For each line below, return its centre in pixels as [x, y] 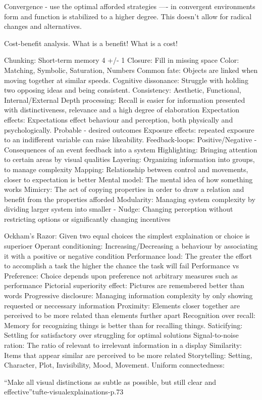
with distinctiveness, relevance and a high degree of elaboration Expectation [122, 110]
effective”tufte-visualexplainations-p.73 [64, 392]
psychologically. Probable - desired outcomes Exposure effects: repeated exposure [129, 129]
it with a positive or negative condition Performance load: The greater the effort [128, 255]
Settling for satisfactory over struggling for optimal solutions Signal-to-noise [121, 335]
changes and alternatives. [43, 26]
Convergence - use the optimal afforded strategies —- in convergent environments [130, 6]
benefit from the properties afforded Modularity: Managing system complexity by [130, 199]
